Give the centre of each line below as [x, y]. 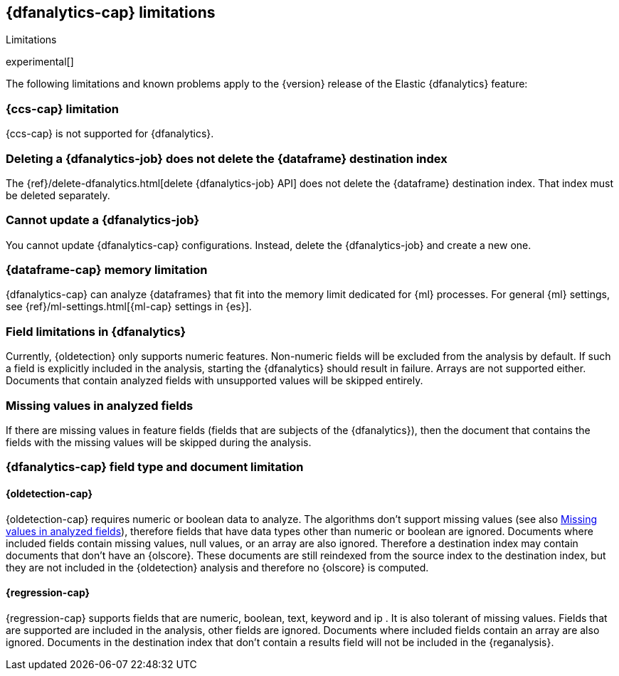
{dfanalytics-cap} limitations [111, 12]
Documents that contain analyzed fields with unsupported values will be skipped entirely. [215, 381]
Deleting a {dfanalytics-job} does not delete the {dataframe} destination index [227, 158]
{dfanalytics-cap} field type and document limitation [155, 467]
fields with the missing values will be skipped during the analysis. [159, 442]
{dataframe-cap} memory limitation [107, 270]
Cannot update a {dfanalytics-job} [103, 220]
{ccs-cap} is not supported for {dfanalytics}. [110, 134]
